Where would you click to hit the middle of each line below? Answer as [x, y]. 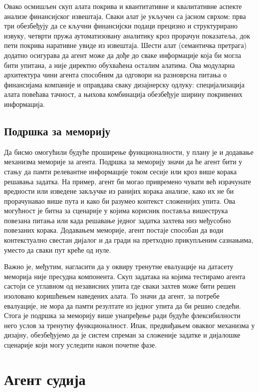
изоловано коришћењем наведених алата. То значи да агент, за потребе [112, 296]
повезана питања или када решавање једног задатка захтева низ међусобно [118, 220]
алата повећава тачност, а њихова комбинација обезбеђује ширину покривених [123, 94]
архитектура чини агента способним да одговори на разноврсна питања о [116, 75]
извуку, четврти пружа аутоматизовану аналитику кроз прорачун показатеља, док [127, 35]
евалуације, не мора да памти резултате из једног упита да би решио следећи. [123, 305]
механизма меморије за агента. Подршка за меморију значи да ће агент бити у [123, 162]
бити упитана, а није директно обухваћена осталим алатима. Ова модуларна [120, 65]
